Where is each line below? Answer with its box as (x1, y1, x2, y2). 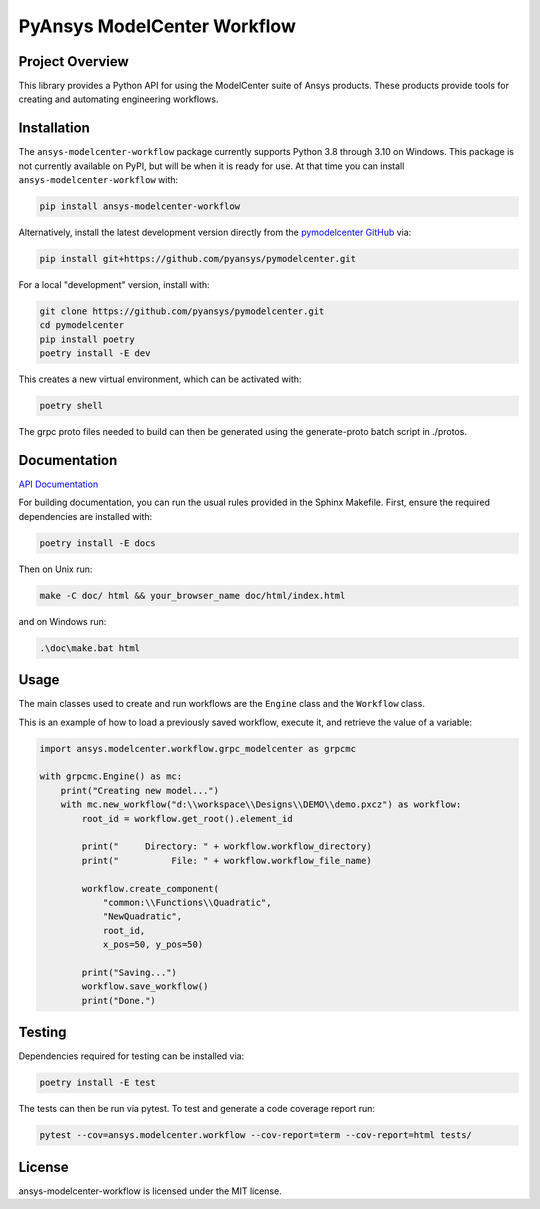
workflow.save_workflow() (81, 981, 209, 992)
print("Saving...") (81, 966, 177, 978)
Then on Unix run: (18, 563, 93, 575)
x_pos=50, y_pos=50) (102, 939, 204, 950)
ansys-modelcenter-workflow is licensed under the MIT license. (18, 1185, 282, 1197)
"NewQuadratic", (102, 911, 183, 922)
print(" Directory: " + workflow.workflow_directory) (81, 841, 372, 852)
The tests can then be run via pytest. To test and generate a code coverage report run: (18, 1103, 375, 1115)
